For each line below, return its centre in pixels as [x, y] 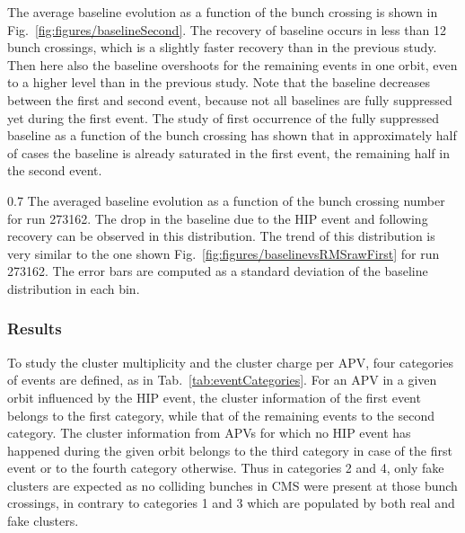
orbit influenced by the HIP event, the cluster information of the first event [214, 397]
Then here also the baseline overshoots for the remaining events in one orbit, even [232, 64]
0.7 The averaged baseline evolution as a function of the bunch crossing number [226, 200]
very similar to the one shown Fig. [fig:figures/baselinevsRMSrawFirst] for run [224, 253]
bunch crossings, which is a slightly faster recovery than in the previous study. [222, 47]
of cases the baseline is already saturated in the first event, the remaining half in [228, 152]
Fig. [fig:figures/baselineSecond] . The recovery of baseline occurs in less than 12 [227, 29]
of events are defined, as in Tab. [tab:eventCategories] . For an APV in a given [222, 380]
